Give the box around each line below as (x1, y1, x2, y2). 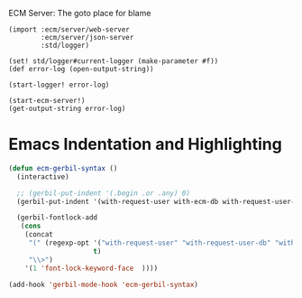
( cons (20, 221, 41, 231)
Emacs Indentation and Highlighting (8, 135, 283, 154)
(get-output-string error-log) (8, 104, 126, 113)
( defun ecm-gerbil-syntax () (8, 163, 118, 172)
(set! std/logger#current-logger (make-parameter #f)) (8, 57, 219, 66)
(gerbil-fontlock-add (16, 213, 98, 222)
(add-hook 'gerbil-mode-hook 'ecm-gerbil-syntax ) (8, 280, 199, 289)
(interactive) (16, 172, 69, 182)
